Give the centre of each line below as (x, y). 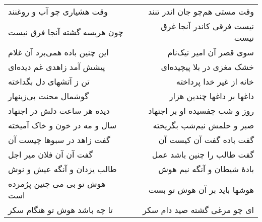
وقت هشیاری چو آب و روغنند (58, 11)
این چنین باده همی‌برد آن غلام (58, 52)
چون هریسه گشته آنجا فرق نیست (66, 32)
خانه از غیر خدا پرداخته (215, 81)
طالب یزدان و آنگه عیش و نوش (62, 169)
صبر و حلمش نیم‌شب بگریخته (203, 125)
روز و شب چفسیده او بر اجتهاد (201, 110)
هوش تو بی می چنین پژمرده (57, 183)
